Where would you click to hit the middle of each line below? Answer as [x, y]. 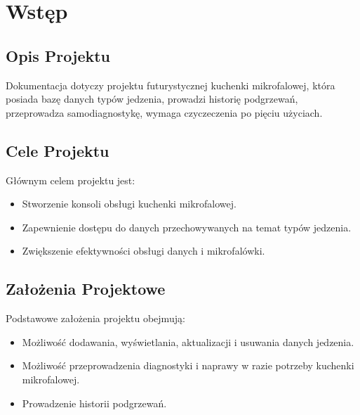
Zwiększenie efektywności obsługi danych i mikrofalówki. [144, 251]
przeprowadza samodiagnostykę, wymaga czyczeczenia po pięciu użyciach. [164, 112]
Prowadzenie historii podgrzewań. [94, 403]
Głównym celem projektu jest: [71, 180]
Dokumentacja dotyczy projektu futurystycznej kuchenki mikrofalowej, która [171, 85]
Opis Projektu [58, 55]
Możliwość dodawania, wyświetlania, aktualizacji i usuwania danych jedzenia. [188, 341]
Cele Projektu [58, 150]
